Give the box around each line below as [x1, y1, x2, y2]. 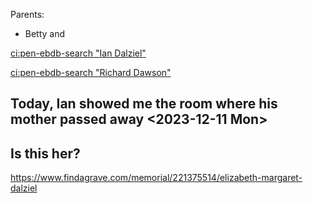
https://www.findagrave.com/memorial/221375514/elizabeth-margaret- [10, 172, 303, 184]
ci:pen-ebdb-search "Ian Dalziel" [10, 47, 147, 59]
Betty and [24, 28, 66, 39]
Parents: [10, 9, 45, 20]
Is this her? [10, 145, 81, 162]
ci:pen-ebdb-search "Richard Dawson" [10, 67, 172, 78]
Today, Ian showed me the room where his [10, 95, 278, 113]
